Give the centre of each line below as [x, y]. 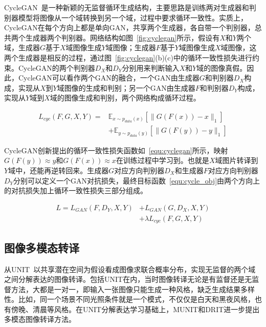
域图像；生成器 [131, 47]
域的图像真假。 [222, 67]
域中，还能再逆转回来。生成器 [59, 170]
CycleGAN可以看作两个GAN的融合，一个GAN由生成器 [109, 78]
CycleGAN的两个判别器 [57, 67]
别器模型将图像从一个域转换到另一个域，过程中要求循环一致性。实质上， [126, 17]
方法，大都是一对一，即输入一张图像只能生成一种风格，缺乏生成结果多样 [133, 289]
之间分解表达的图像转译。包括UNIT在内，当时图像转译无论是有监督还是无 [128, 279]
